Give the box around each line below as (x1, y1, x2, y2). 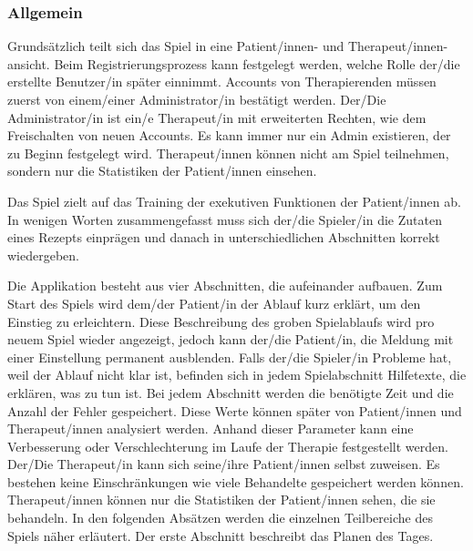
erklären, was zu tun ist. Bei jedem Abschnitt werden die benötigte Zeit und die (7, 383, 454, 402)
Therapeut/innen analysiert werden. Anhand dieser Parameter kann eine (7, 419, 414, 438)
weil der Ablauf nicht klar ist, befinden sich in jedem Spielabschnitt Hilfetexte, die (7, 365, 467, 384)
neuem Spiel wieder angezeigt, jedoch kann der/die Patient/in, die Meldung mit (7, 330, 454, 349)
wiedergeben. (7, 245, 79, 264)
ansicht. (7, 54, 50, 73)
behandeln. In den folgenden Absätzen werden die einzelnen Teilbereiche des (7, 508, 433, 527)
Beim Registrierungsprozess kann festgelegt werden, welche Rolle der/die (54, 54, 460, 73)
